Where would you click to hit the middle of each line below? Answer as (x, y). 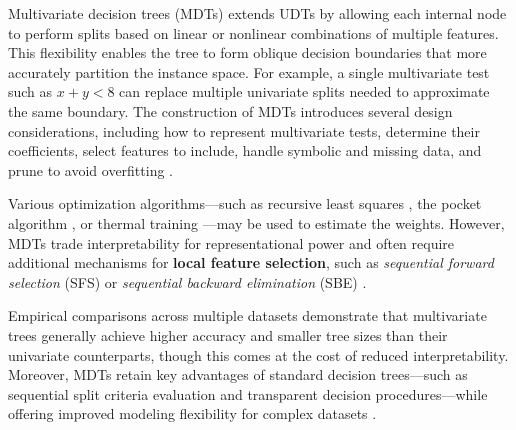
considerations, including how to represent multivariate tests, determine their (244, 130)
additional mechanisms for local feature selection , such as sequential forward (251, 262)
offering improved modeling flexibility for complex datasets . (192, 413)
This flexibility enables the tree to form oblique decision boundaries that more (247, 52)
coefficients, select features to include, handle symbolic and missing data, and (245, 150)
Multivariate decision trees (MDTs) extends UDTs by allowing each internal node (257, 13)
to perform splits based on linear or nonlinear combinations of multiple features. (253, 32)
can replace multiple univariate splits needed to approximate (304, 91)
